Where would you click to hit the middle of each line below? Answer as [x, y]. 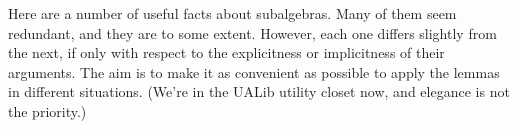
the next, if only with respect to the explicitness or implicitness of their [226, 52]
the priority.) [47, 110]
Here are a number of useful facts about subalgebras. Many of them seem [232, 13]
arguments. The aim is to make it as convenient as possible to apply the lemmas [254, 71]
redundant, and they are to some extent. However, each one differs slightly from [252, 32]
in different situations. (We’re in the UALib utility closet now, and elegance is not [259, 91]
